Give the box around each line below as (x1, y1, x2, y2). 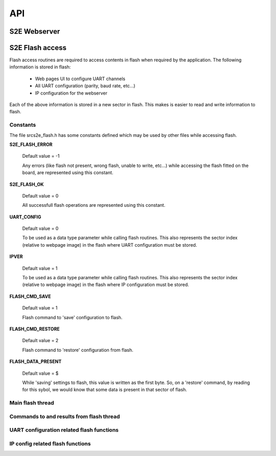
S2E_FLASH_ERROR (9, 141, 53, 148)
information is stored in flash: (9, 64, 71, 70)
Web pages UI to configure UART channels (35, 76, 125, 82)
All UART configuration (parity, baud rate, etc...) (35, 83, 135, 89)
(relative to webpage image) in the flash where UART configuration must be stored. (22, 242, 197, 248)
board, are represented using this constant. (22, 170, 113, 176)
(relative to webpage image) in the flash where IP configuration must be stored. (22, 281, 189, 288)
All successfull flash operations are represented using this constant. (22, 202, 166, 208)
